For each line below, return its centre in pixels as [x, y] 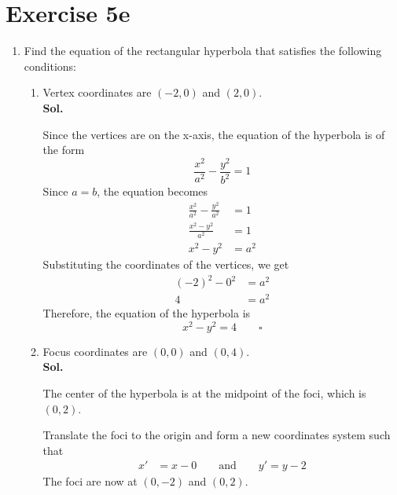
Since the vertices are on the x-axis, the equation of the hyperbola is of [214, 134]
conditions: [50, 66]
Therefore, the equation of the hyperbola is [147, 313]
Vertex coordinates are [97, 92]
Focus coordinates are [95, 351]
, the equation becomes [153, 191]
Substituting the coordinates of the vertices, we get [166, 264]
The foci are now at [90, 481]
